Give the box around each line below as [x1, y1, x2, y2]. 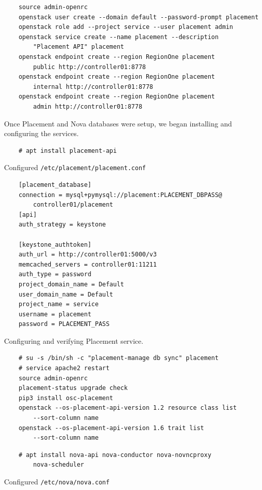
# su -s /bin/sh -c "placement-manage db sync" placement [18, 354, 219, 362]
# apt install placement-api [18, 147, 117, 154]
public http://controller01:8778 [33, 63, 146, 71]
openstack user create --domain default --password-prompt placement [18, 13, 259, 21]
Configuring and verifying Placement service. [4, 335, 144, 346]
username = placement [18, 310, 91, 318]
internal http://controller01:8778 [33, 83, 153, 90]
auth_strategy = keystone [18, 221, 106, 228]
